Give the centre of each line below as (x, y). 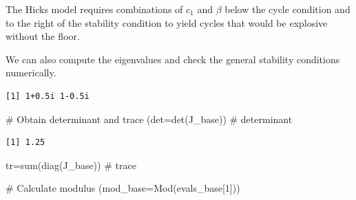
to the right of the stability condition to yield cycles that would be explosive (167, 22)
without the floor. (43, 36)
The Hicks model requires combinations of (94, 9)
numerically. (31, 73)
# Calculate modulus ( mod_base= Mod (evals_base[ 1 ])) (123, 188)
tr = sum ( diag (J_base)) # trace (71, 165)
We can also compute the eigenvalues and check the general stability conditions (173, 59)
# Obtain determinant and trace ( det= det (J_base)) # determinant (149, 119)
